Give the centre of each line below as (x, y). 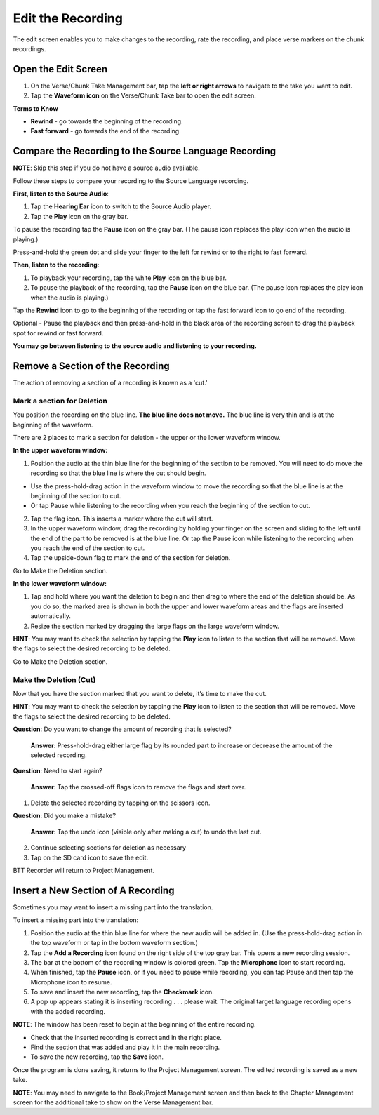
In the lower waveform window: (60, 584)
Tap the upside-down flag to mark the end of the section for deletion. (131, 558)
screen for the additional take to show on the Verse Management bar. (113, 1102)
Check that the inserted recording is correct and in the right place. (126, 1037)
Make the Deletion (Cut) (54, 679)
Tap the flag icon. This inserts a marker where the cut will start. (122, 519)
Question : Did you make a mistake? (64, 816)
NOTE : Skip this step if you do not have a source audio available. (106, 168)
